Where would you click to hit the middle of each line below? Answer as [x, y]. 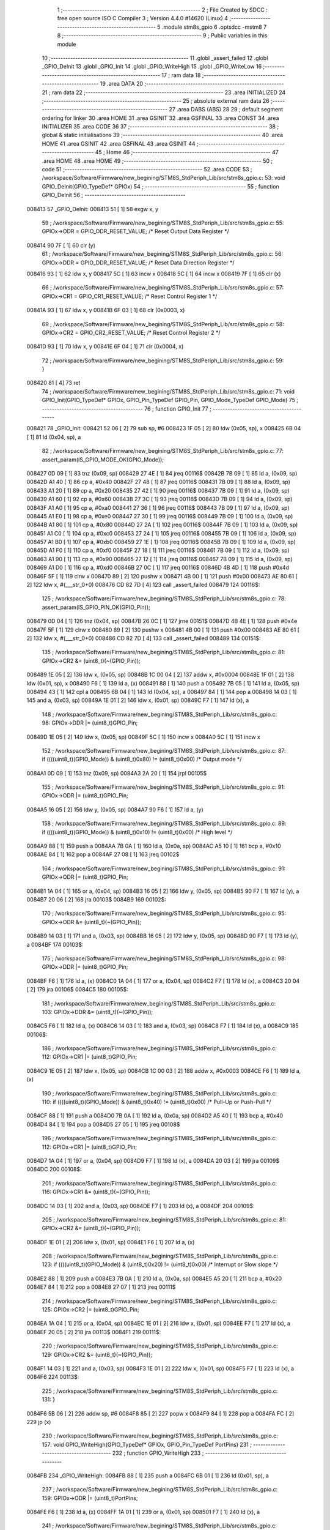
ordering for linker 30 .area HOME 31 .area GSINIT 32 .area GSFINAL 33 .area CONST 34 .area [160, 118]
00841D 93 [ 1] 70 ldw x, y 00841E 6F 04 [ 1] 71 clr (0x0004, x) [105, 346]
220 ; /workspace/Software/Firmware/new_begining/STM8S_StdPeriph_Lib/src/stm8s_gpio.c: [160, 1346]
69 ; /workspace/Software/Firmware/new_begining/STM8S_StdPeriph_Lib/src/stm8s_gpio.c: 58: [163, 324]
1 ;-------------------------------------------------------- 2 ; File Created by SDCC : [163, 10]
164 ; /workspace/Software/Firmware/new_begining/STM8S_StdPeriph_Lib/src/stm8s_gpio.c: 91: [164, 868]
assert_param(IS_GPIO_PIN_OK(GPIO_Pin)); [96, 607]
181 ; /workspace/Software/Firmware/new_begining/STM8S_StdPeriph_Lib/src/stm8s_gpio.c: [159, 1003]
